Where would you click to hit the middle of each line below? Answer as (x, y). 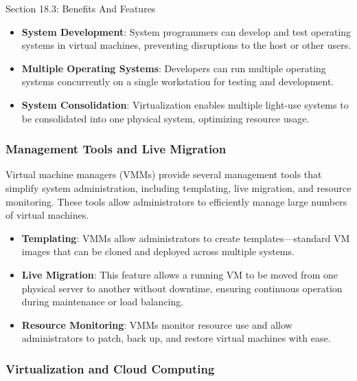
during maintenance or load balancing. (103, 302)
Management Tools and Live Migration (116, 149)
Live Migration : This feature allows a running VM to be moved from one (180, 274)
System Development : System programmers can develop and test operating (186, 31)
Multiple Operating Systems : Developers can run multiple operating (174, 68)
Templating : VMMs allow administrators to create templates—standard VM (186, 238)
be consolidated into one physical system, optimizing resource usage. (165, 118)
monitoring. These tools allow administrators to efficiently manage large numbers (176, 201)
